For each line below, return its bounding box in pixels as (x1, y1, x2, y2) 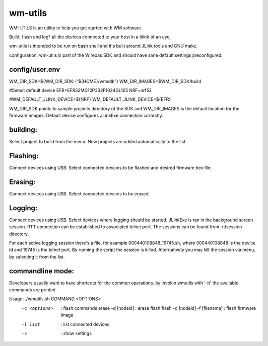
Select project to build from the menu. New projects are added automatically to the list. (9, 139, 187, 145)
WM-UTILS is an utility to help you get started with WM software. (9, 25, 142, 31)
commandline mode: (9, 266, 74, 275)
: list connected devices (61, 321, 110, 327)
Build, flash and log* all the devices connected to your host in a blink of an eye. (9, 34, 171, 40)
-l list (21, 321, 41, 327)
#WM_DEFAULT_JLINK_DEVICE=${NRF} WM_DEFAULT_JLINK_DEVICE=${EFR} (9, 96, 171, 102)
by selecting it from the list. (9, 254, 65, 259)
